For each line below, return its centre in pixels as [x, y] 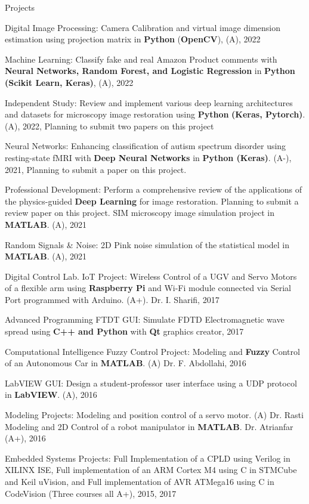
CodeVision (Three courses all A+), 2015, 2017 [91, 493]
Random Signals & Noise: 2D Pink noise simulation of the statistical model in [147, 244]
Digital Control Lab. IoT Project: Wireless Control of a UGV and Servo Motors [151, 276]
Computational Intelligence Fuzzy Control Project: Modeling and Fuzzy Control [152, 351]
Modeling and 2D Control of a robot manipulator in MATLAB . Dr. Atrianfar [149, 426]
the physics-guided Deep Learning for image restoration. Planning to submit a [152, 201]
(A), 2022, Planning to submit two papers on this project [109, 126]
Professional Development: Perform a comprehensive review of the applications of [154, 189]
